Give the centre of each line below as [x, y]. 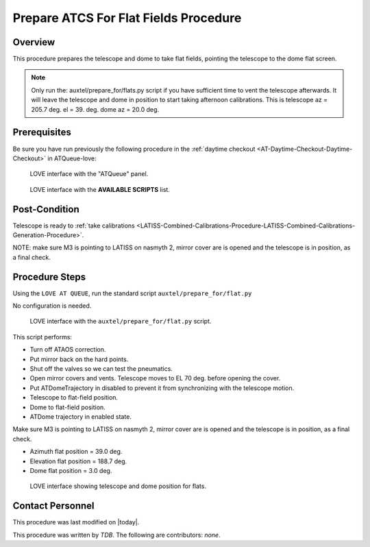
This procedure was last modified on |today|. [76, 522]
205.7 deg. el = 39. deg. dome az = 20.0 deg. [95, 109]
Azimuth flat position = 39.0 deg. [76, 452]
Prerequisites [42, 133]
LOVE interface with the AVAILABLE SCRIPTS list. [100, 189]
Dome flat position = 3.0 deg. [71, 470]
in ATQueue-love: [72, 158]
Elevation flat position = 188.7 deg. [78, 461]
